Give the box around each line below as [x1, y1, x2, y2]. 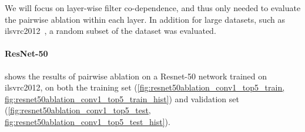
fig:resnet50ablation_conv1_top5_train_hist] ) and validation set [5, 92, 239, 105]
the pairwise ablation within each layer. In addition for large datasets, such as [5, 13, 285, 25]
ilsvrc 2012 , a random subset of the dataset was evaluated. [5, 25, 216, 37]
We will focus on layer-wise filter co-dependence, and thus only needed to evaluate [5, 2, 301, 13]
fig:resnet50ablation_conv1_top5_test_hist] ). [5, 115, 170, 127]
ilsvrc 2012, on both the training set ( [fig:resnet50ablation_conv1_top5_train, [5, 81, 285, 93]
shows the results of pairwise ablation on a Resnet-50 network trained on [5, 70, 267, 82]
